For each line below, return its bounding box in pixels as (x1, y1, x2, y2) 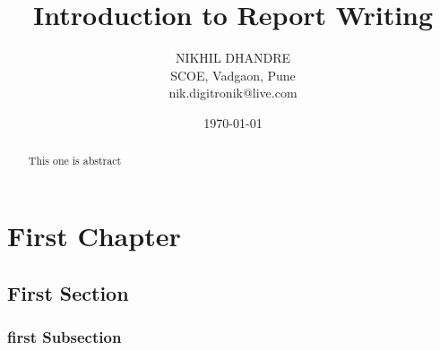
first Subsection (7, 325, 122, 347)
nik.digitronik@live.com (168, 83, 298, 102)
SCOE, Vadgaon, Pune (170, 65, 296, 84)
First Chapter (7, 217, 181, 253)
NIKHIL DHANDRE (175, 48, 291, 67)
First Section (7, 278, 129, 306)
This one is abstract (28, 153, 122, 168)
